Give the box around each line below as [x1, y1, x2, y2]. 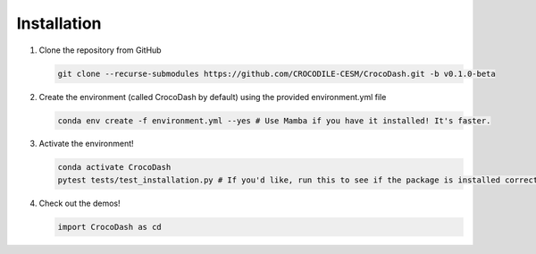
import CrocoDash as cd [57, 222, 163, 232]
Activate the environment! [38, 139, 134, 149]
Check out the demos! [38, 198, 121, 208]
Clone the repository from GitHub [38, 45, 162, 55]
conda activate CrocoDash [57, 162, 172, 173]
